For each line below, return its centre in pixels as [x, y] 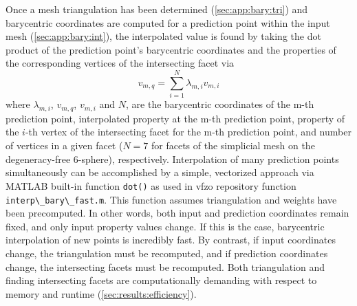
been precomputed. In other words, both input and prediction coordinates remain [177, 213]
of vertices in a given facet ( [64, 145]
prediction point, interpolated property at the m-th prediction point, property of [175, 118]
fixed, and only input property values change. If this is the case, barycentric [165, 226]
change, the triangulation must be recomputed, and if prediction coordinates [167, 253]
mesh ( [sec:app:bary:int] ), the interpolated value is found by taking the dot [163, 36]
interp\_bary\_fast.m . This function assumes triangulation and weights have [171, 199]
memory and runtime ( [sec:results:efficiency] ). [101, 293]
